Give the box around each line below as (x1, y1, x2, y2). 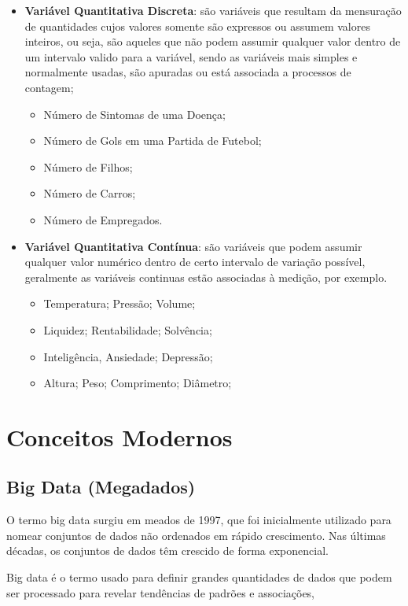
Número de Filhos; (43, 158, 133, 175)
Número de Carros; (43, 185, 136, 201)
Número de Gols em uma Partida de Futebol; (43, 132, 262, 149)
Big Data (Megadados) (6, 475, 196, 499)
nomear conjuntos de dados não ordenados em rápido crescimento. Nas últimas (6, 527, 386, 543)
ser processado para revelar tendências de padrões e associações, (6, 584, 315, 600)
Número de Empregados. (43, 211, 163, 227)
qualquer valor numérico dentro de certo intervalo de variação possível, (24, 253, 366, 270)
